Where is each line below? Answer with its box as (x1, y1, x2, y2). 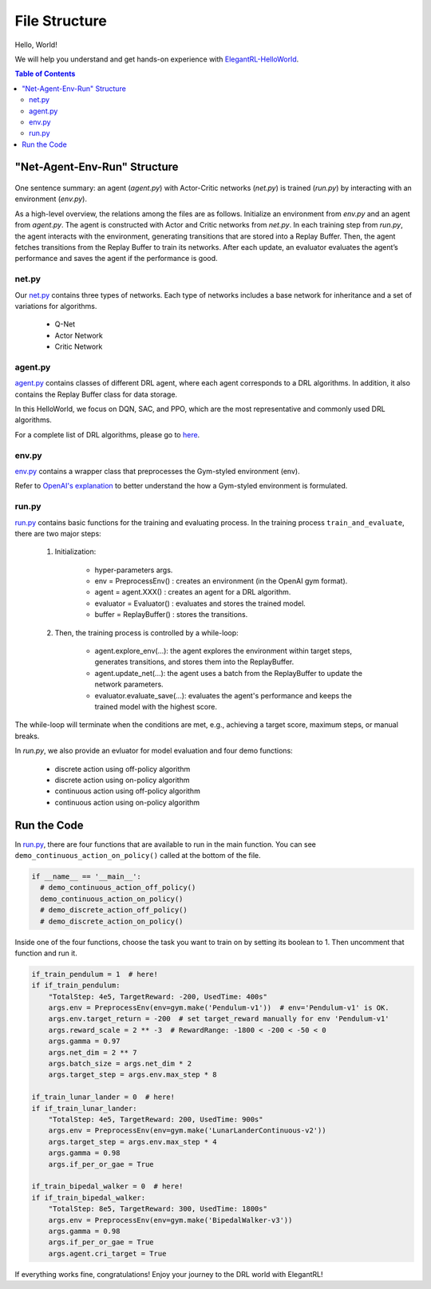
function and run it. (14, 948, 77, 958)
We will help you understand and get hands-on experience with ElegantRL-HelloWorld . (14, 54, 299, 64)
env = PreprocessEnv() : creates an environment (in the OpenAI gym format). (94, 576, 348, 586)
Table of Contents (14, 69, 76, 79)
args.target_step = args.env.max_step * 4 (48, 1137, 217, 1146)
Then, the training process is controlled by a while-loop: (54, 627, 239, 638)
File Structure (14, 12, 107, 30)
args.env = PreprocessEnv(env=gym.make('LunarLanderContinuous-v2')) (48, 1126, 326, 1135)
